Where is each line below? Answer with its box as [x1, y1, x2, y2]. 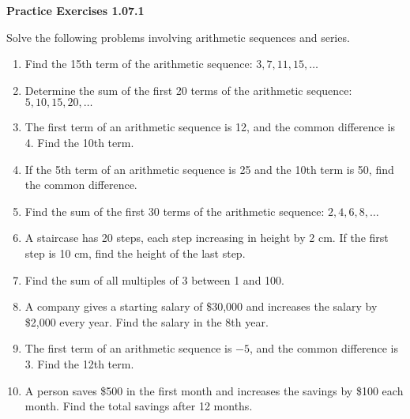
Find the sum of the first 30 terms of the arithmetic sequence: [24, 202, 325, 219]
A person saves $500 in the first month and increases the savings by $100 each [24, 382, 404, 398]
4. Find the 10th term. [24, 134, 134, 150]
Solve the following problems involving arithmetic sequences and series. [6, 28, 350, 45]
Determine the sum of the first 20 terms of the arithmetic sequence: [24, 81, 352, 98]
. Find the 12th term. [30, 355, 134, 372]
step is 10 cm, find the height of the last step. [24, 244, 246, 261]
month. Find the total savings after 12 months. [24, 398, 253, 414]
